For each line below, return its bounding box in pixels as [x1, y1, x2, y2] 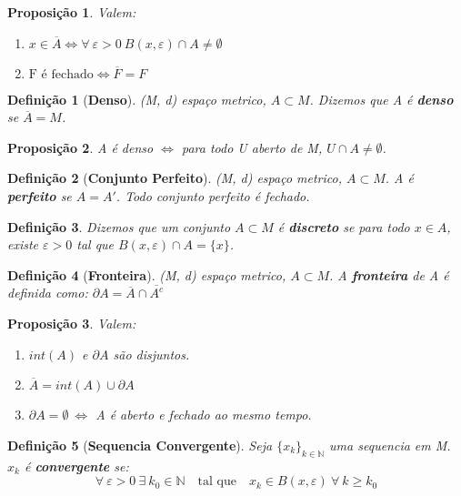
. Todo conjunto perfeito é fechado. [115, 186, 310, 205]
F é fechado [28, 67, 94, 81]
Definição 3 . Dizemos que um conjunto [7, 217, 231, 236]
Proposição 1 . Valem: [7, 3, 136, 21]
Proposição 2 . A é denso [7, 137, 154, 157]
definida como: [7, 283, 88, 302]
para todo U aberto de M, [181, 137, 323, 157]
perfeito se [7, 186, 72, 205]
